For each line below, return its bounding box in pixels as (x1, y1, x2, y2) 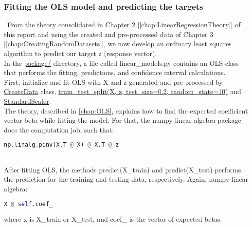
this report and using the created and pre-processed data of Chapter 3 (4, 29, 214, 39)
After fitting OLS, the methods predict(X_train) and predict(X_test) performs (4, 164, 241, 174)
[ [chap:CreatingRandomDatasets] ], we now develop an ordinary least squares (4, 38, 232, 49)
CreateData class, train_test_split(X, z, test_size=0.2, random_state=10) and (4, 86, 241, 96)
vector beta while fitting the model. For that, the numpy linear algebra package (4, 115, 241, 125)
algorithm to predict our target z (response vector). (4, 48, 157, 58)
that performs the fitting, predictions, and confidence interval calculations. (4, 67, 226, 77)
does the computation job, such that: (4, 124, 114, 134)
